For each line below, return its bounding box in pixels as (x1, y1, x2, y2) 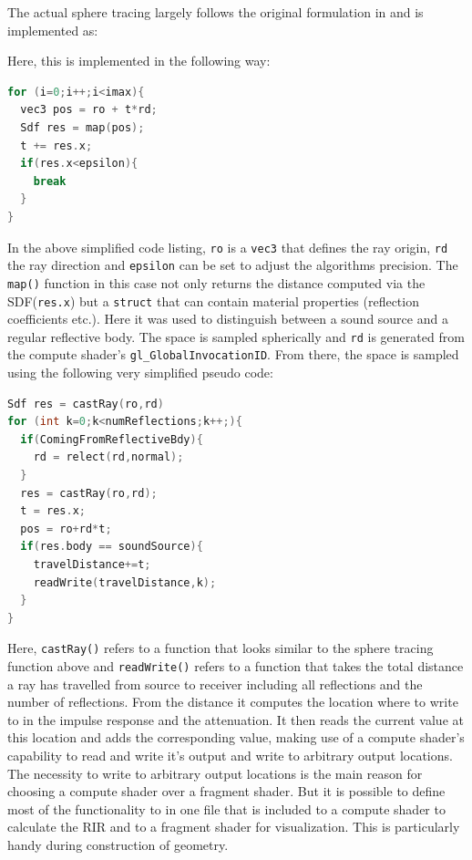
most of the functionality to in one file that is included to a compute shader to (7, 799, 446, 818)
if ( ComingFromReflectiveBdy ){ (20, 432, 203, 446)
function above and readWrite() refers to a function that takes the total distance (7, 657, 464, 676)
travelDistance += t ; (33, 558, 151, 571)
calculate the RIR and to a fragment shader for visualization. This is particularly (7, 817, 460, 836)
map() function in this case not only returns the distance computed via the (7, 273, 426, 292)
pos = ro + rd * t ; (20, 522, 112, 535)
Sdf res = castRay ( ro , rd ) (7, 397, 164, 410)
